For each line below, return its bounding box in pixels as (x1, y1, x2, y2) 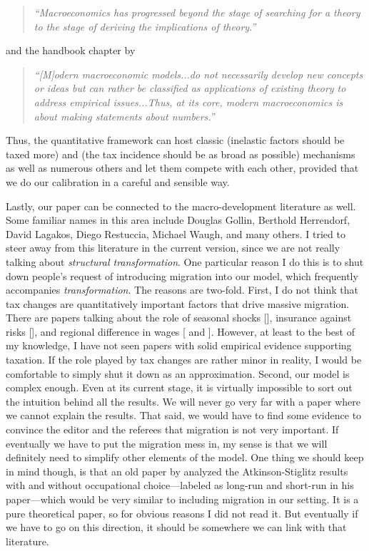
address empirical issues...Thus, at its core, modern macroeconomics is (34, 94, 343, 109)
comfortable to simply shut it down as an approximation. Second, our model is (6, 366, 350, 381)
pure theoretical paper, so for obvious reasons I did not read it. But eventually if (6, 505, 358, 520)
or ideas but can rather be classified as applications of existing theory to (34, 81, 346, 96)
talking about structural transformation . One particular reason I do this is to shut (6, 254, 364, 269)
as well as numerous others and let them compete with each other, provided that (6, 160, 359, 175)
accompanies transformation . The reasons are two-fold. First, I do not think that (6, 282, 359, 297)
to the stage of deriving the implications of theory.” (34, 19, 256, 34)
